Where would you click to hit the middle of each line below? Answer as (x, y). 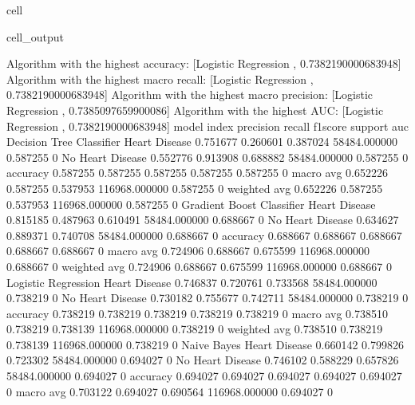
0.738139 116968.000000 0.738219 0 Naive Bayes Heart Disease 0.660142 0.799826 (205, 344)
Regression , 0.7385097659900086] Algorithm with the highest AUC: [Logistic (195, 110)
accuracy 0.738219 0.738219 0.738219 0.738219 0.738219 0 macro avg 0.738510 (197, 313)
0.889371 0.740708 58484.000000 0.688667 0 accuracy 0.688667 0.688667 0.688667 (204, 235)
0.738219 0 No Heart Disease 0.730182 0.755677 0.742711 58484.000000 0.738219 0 (207, 298)
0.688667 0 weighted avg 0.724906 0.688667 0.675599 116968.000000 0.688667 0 (199, 266)
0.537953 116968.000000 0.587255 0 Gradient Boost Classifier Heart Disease (191, 204)
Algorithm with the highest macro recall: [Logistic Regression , (160, 79)
